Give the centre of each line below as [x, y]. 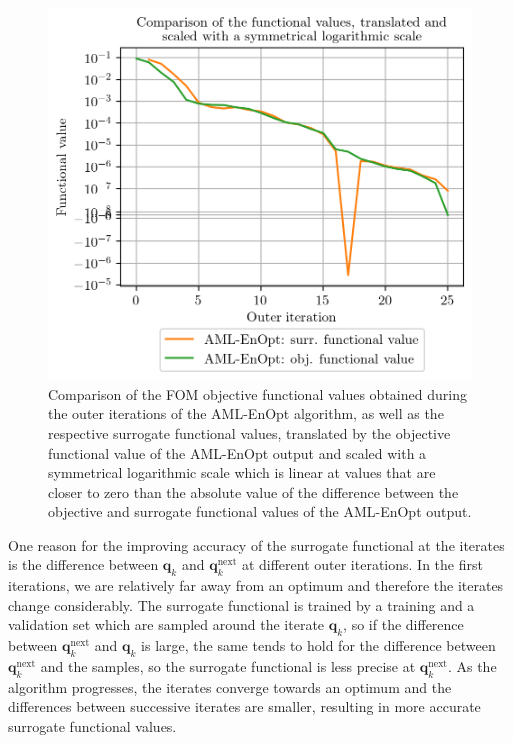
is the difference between [83, 564]
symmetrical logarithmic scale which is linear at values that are [242, 472]
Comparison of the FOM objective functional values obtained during [257, 393]
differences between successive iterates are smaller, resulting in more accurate [244, 706]
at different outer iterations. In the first [362, 564]
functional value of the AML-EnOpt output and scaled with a [237, 452]
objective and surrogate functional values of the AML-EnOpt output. [260, 511]
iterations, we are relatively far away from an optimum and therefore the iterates [256, 585]
